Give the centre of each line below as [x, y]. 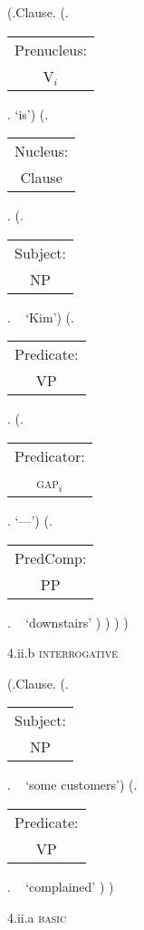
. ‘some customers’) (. [72, 785]
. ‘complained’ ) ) [61, 886]
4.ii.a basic [37, 917]
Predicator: [50, 455]
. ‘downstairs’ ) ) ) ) [68, 622]
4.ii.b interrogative [63, 653]
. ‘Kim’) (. [41, 317]
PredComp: [51, 557]
